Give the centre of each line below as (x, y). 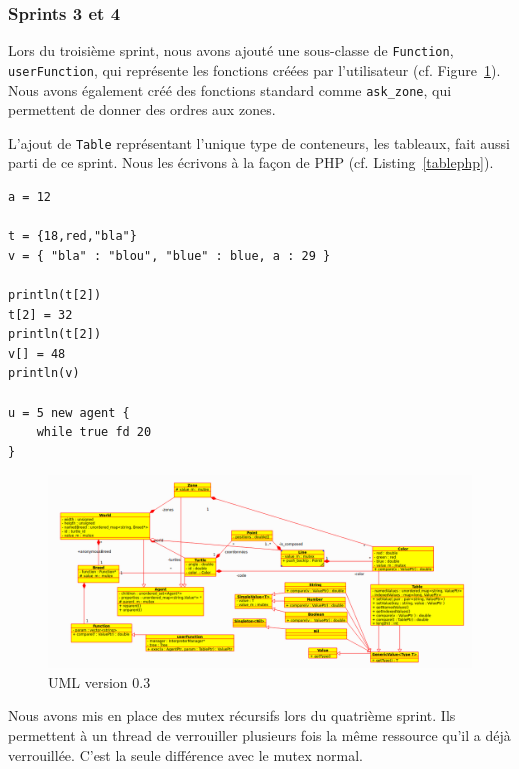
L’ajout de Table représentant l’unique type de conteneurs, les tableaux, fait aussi (259, 142)
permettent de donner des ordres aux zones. (142, 109)
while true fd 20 (94, 432)
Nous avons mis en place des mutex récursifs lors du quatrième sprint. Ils (232, 715)
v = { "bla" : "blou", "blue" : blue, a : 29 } (169, 255)
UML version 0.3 (99, 681)
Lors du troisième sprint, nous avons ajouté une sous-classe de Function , (231, 50)
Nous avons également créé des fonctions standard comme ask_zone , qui (230, 89)
